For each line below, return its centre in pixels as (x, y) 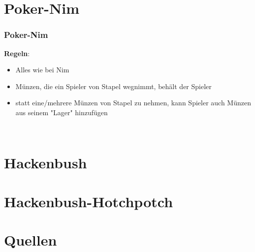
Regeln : (17, 53)
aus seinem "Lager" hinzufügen (62, 112)
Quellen (31, 240)
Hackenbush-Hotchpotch (89, 201)
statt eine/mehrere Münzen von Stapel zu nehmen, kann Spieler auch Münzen (133, 103)
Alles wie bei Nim (42, 70)
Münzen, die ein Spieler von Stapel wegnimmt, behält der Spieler (113, 86)
